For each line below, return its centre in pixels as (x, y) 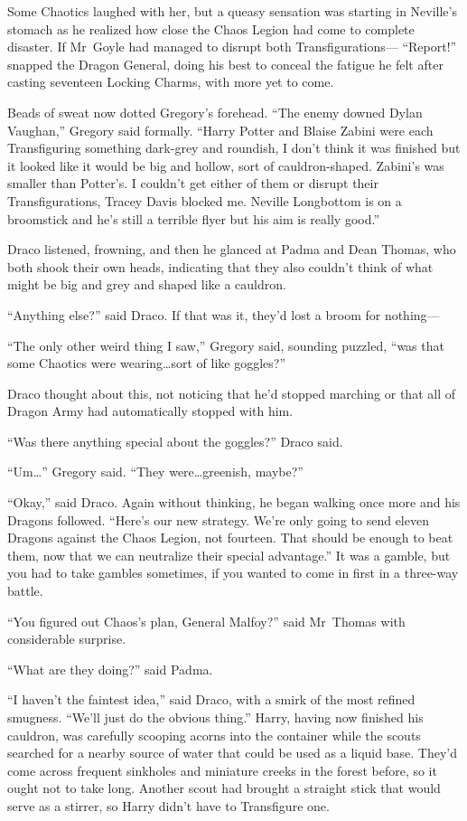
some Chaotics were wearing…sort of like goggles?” (147, 363)
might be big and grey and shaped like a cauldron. (147, 284)
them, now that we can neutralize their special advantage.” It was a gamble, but (229, 555)
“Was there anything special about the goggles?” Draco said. (175, 441)
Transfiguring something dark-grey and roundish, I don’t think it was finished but (234, 148)
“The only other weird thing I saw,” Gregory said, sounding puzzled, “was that (226, 345)
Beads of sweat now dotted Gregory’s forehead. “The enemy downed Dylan (215, 112)
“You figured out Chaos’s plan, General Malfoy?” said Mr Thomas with (206, 621)
